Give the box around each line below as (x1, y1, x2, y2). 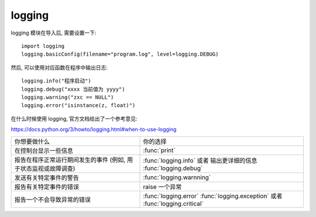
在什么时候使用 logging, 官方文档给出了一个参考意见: (11, 115, 138, 122)
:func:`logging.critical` (143, 199, 204, 208)
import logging (21, 43, 65, 49)
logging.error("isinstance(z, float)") (21, 102, 136, 109)
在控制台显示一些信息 (14, 147, 73, 155)
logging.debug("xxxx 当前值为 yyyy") (21, 85, 125, 92)
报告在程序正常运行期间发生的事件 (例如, (14, 156, 126, 164)
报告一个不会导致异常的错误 (14, 196, 91, 204)
